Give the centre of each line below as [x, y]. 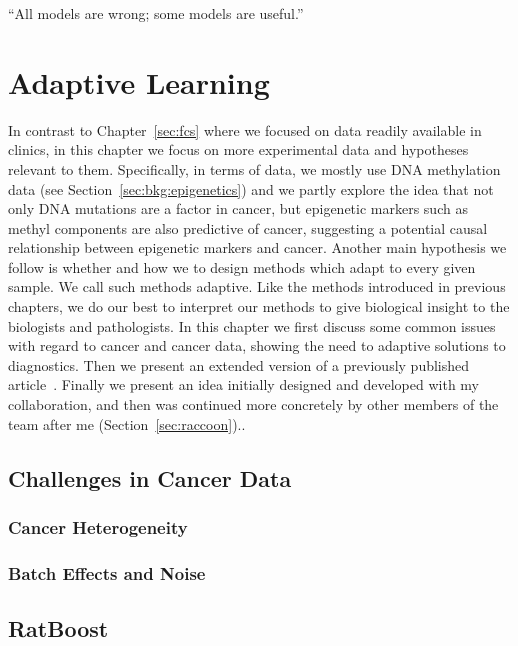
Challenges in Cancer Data [150, 477]
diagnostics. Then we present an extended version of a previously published [239, 364]
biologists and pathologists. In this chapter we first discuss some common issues [252, 325]
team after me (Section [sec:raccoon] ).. [127, 423]
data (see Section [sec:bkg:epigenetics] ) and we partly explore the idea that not [251, 188]
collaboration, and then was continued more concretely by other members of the [253, 404]
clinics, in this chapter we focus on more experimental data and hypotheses [238, 149]
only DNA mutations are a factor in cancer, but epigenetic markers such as [238, 208]
